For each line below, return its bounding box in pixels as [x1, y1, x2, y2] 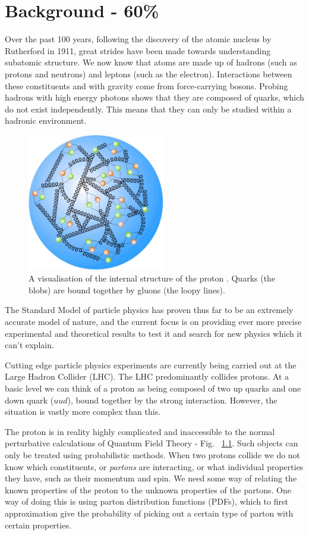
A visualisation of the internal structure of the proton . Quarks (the [29, 272, 276, 284]
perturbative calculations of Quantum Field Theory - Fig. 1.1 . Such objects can [5, 437, 298, 449]
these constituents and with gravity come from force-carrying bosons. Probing [5, 79, 288, 92]
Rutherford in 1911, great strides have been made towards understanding [5, 44, 271, 57]
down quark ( [5, 393, 54, 406]
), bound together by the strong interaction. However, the [67, 393, 278, 406]
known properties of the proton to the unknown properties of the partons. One [5, 483, 291, 496]
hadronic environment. [5, 114, 87, 127]
